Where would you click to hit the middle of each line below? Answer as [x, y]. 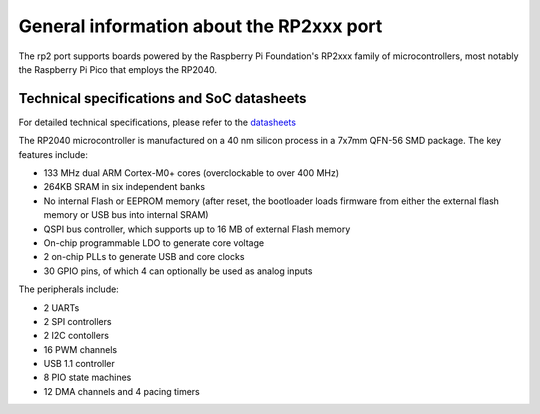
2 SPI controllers [77, 321]
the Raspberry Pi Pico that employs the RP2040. [117, 69]
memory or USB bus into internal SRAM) [126, 215]
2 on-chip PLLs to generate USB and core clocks [144, 257]
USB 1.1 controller [79, 364]
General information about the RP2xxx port [200, 26]
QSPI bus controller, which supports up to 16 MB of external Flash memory [197, 229]
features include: [53, 154]
